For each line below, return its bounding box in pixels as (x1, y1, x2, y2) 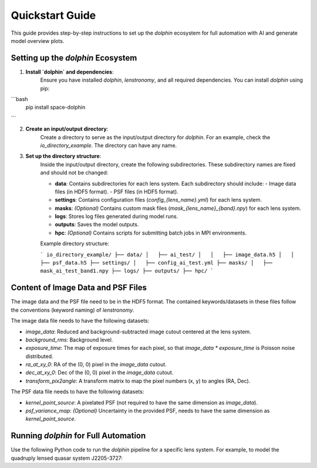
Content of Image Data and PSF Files (11, 283, 147, 293)
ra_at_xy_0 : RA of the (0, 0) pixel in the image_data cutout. (25, 361, 167, 368)
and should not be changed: (40, 169, 109, 176)
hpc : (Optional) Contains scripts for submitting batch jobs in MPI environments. (55, 229, 247, 236)
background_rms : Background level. (25, 336, 113, 343)
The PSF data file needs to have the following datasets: (11, 388, 144, 395)
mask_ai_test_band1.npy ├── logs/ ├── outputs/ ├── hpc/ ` (40, 268, 214, 275)
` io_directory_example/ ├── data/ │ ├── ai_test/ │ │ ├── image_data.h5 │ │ (40, 251, 295, 258)
